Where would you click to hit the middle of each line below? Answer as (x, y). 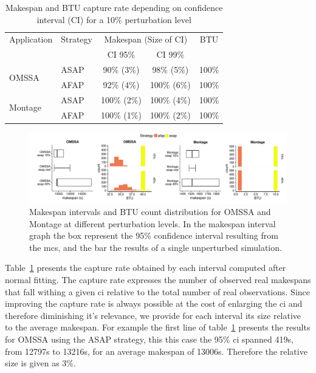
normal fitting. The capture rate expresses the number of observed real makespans (158, 280)
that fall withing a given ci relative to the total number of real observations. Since (157, 291)
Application (31, 39)
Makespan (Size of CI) (146, 39)
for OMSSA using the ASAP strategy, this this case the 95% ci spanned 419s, (149, 339)
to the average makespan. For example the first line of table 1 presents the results (158, 327)
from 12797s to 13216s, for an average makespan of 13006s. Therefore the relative (156, 351)
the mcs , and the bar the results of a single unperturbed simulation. (156, 247)
